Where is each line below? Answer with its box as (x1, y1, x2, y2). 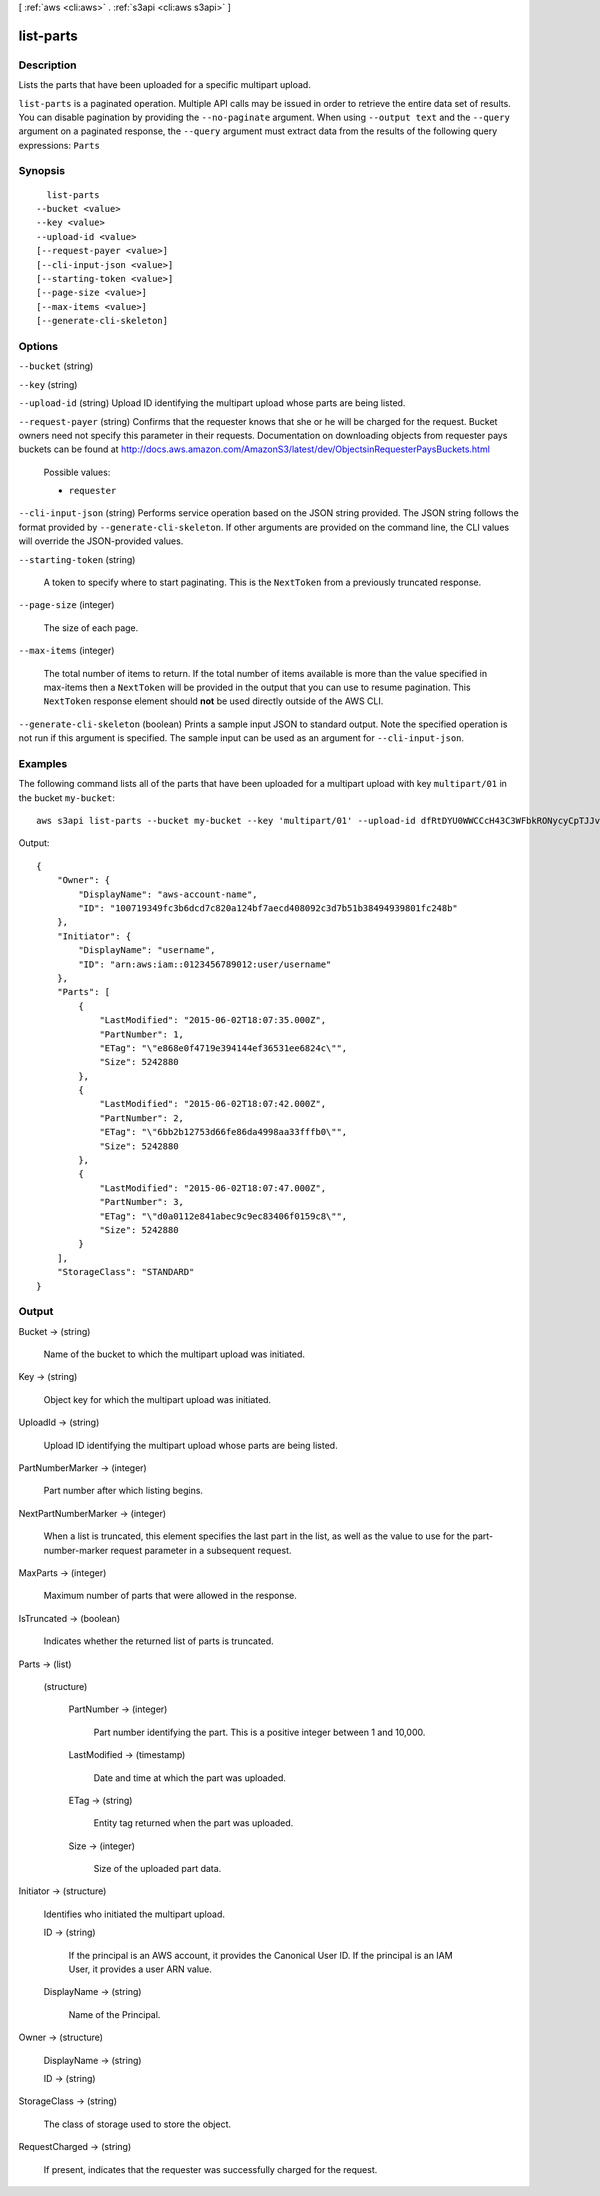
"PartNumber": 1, (99, 1028, 185, 1040)
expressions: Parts (18, 139, 100, 151)
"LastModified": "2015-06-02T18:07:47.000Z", (99, 1182, 327, 1194)
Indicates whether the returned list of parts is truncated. (43, 1635, 274, 1647)
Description (18, 58, 77, 72)
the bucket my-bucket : (18, 791, 115, 804)
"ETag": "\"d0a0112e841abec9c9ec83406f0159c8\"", (99, 1210, 348, 1222)
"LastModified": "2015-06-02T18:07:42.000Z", (99, 1098, 327, 1110)
